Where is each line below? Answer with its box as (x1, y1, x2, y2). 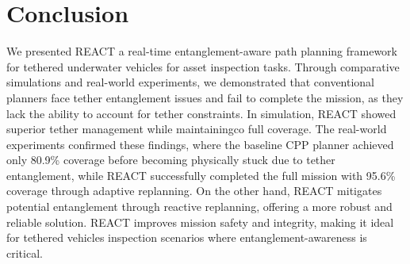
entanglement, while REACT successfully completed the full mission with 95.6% (6, 166, 396, 183)
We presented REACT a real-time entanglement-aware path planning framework (6, 43, 397, 59)
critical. (6, 244, 43, 261)
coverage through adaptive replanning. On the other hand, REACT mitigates (6, 182, 382, 199)
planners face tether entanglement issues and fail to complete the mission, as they (6, 89, 404, 105)
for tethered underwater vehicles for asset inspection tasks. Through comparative (6, 58, 400, 75)
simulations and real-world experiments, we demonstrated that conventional (6, 74, 375, 90)
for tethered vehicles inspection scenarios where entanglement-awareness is (6, 229, 367, 246)
